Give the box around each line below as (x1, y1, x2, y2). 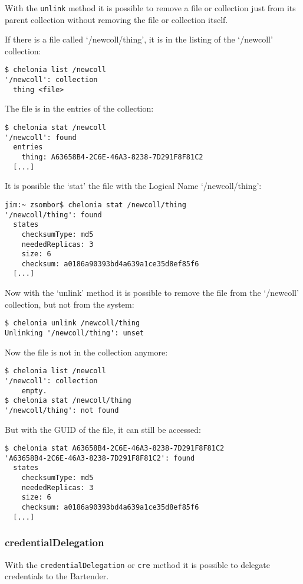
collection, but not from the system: (5, 298, 134, 310)
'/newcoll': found (5, 133, 77, 142)
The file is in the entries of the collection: (5, 102, 154, 115)
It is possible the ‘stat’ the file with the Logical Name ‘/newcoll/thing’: (5, 180, 262, 192)
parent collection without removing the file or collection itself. (5, 13, 228, 25)
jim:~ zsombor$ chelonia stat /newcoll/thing (5, 200, 186, 209)
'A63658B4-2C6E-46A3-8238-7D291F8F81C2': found (5, 454, 195, 462)
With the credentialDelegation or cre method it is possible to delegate (5, 558, 270, 570)
